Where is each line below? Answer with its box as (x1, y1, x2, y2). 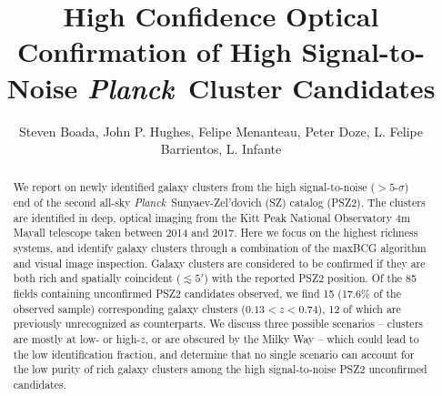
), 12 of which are (317, 300, 401, 316)
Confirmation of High (16, 33, 292, 70)
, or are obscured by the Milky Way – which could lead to (145, 331, 419, 347)
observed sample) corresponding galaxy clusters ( (13, 300, 246, 316)
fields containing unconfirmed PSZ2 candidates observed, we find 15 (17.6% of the (13, 286, 401, 301)
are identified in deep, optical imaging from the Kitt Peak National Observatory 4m (13, 209, 410, 225)
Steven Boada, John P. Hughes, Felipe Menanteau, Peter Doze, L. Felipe (19, 121, 423, 140)
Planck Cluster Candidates (87, 68, 436, 107)
